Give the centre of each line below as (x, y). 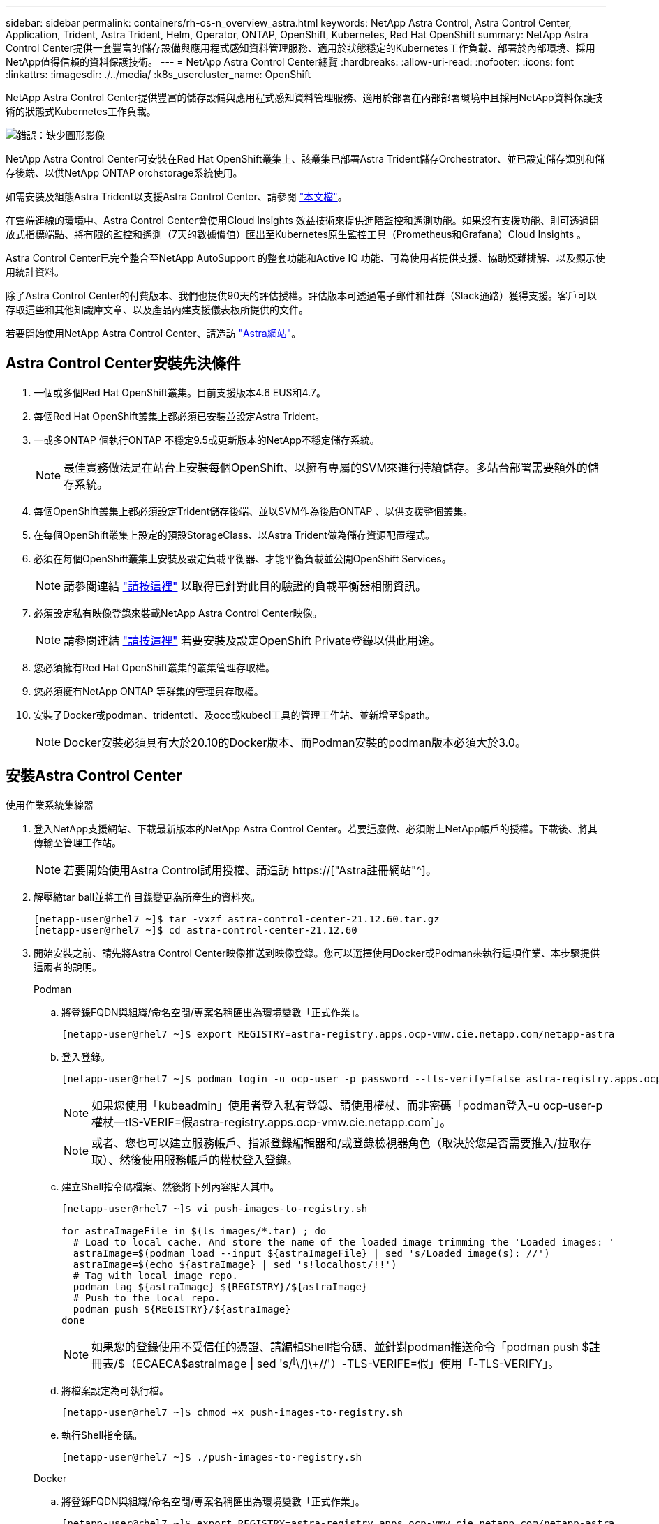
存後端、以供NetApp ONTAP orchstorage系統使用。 (124, 173)
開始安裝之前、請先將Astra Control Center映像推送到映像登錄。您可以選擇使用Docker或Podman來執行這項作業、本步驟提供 (317, 952)
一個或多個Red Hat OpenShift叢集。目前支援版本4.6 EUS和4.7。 (180, 392)
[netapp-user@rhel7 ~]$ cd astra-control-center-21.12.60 (195, 930)
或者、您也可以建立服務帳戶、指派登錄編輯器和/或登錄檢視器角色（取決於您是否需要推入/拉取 (336, 1143)
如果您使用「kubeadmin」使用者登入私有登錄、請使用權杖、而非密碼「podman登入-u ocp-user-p (347, 1105)
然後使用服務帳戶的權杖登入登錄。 (209, 1159)
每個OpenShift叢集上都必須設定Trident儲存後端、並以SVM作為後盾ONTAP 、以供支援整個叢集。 (253, 511)
